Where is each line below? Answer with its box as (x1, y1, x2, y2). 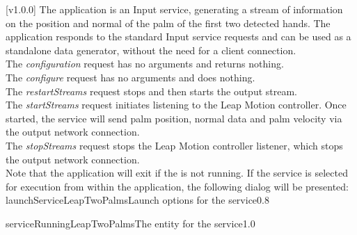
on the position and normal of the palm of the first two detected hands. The (6, 15, 331, 30)
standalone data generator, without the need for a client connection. (6, 42, 296, 57)
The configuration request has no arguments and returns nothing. (6, 56, 284, 71)
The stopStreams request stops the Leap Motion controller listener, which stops (6, 138, 343, 152)
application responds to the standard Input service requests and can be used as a (6, 29, 351, 44)
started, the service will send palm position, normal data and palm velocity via (6, 111, 342, 125)
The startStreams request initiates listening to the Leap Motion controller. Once (6, 97, 347, 112)
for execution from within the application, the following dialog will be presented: (6, 179, 349, 193)
